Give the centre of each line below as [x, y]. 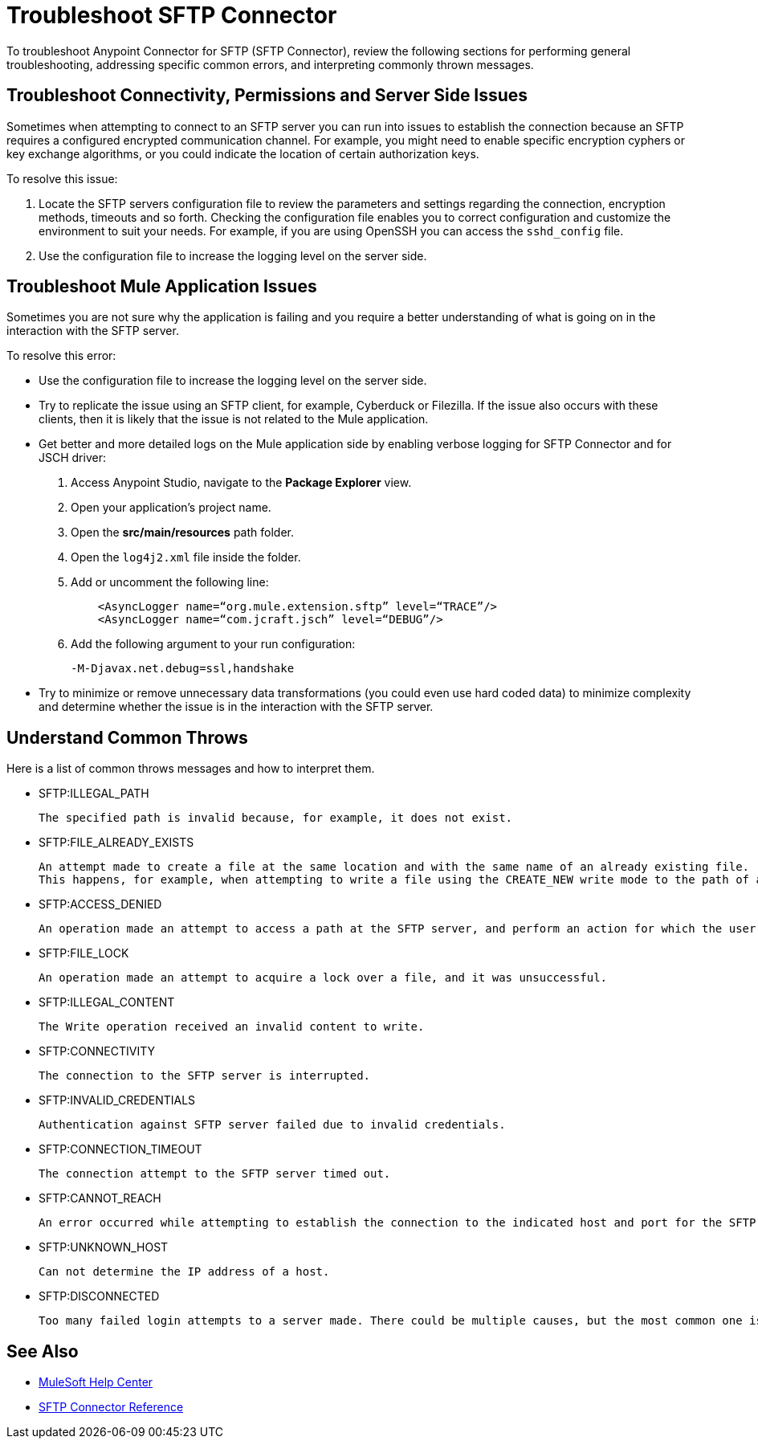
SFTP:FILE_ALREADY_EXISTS [116, 843]
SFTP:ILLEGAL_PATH [94, 794]
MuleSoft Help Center [96, 1382]
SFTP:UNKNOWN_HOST [104, 1247]
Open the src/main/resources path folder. [182, 533]
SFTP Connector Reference [111, 1407]
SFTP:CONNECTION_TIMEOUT [120, 1149]
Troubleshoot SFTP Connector [172, 15]
